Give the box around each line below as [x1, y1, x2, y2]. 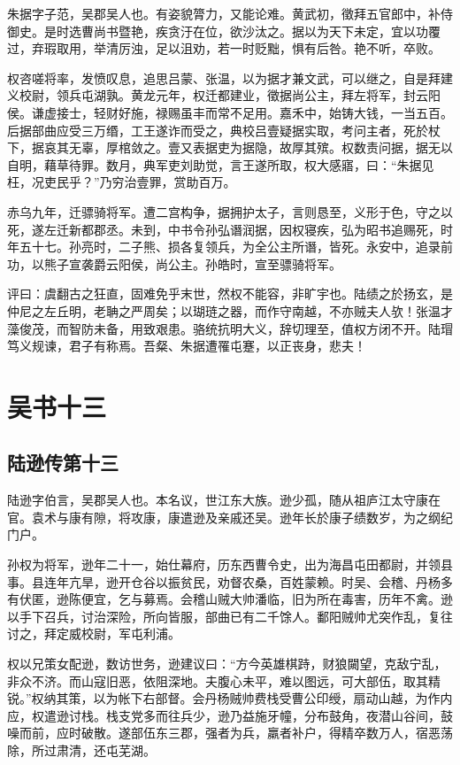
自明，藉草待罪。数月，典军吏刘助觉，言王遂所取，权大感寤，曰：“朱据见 [7, 155, 434, 174]
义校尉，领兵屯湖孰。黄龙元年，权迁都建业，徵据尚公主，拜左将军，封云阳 [7, 86, 441, 104]
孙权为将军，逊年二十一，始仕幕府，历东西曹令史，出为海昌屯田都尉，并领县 [7, 555, 453, 574]
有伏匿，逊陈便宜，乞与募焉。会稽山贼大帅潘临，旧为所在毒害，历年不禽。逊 [7, 590, 453, 608]
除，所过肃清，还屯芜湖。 [7, 740, 156, 759]
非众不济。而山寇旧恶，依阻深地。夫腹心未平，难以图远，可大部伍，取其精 [7, 671, 441, 690]
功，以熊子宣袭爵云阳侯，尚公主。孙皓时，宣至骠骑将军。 [7, 254, 341, 273]
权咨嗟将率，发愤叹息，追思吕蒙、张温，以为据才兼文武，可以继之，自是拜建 [7, 68, 453, 87]
